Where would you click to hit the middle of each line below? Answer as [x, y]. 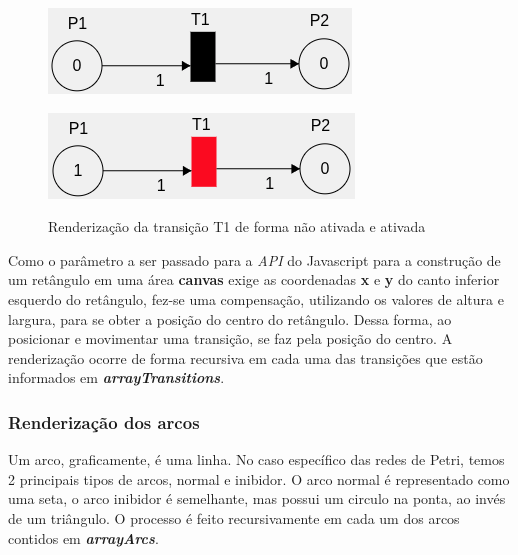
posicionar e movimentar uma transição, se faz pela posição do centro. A [230, 338]
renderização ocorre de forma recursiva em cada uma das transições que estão [245, 357]
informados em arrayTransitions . [116, 377]
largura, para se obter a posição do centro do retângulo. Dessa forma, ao [230, 318]
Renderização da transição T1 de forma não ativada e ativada [237, 226]
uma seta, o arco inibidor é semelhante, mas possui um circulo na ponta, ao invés [257, 498]
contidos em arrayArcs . [83, 537]
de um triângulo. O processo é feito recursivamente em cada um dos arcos [234, 517]
